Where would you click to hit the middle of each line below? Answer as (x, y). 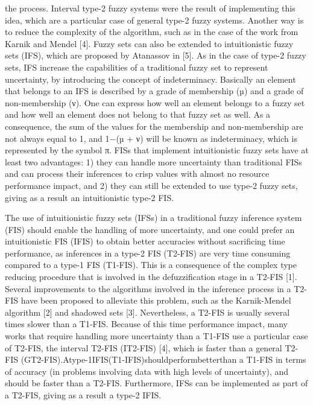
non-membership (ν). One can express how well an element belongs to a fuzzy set (155, 102)
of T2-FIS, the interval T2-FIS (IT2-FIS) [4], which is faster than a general (144, 347)
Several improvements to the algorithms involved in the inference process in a (148, 288)
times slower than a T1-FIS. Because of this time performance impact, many (146, 324)
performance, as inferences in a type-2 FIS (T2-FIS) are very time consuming (148, 253)
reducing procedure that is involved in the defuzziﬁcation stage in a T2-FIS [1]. (151, 277)
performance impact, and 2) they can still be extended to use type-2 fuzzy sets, (151, 185)
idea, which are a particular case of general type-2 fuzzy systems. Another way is (154, 20)
